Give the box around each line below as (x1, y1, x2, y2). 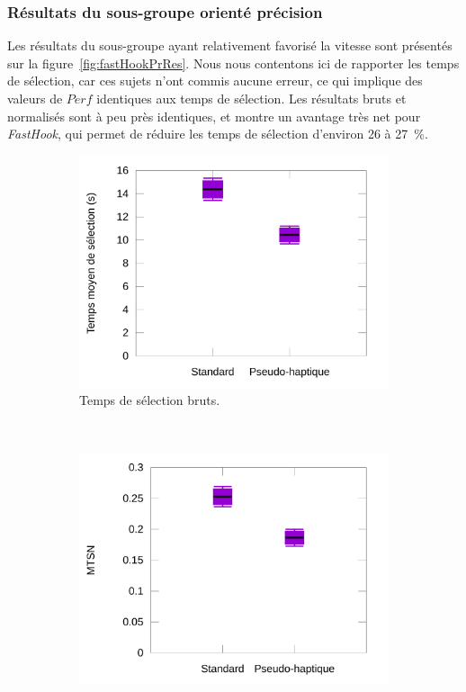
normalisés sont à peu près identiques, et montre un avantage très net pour (7, 106, 421, 125)
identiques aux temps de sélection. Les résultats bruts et (96, 89, 407, 107)
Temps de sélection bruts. (79, 391, 220, 409)
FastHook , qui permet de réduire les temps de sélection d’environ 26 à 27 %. (7, 124, 428, 143)
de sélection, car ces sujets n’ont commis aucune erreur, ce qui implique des (7, 71, 423, 90)
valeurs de (7, 89, 63, 107)
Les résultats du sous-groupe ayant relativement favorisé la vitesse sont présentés (7, 36, 453, 55)
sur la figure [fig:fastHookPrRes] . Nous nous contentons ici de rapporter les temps (7, 53, 460, 72)
